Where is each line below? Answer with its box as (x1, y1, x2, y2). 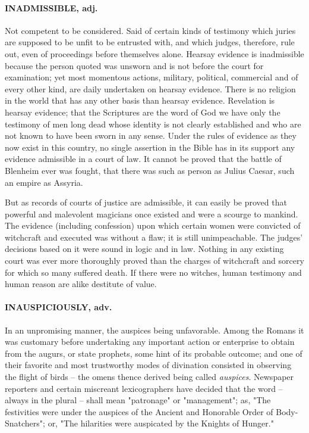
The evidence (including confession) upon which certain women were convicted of (5, 219, 301, 232)
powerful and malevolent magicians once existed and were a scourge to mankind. (5, 207, 298, 220)
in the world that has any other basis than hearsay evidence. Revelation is (5, 94, 275, 107)
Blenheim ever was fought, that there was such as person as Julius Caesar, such (5, 164, 295, 176)
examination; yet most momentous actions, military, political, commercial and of (5, 71, 298, 83)
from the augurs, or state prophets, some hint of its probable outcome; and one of (5, 347, 302, 359)
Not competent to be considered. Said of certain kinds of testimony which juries (5, 24, 296, 36)
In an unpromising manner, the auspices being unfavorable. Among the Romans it (5, 323, 304, 336)
